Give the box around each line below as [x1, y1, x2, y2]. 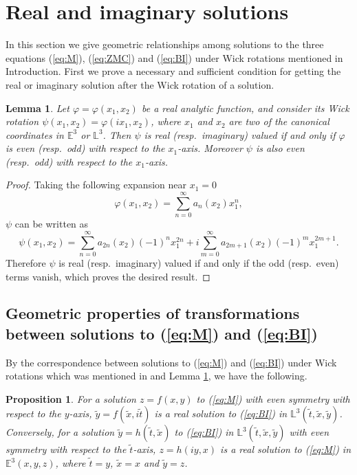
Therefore [6, 255, 46, 269]
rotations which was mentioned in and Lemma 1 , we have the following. [6, 368, 307, 383]
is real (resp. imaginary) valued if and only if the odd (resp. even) [58, 255, 339, 269]
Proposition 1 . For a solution [6, 391, 136, 406]
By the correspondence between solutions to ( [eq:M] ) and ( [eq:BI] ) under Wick [6, 355, 337, 369]
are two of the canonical [228, 114, 329, 129]
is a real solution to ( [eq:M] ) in [220, 442, 351, 456]
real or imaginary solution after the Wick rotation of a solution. [6, 77, 274, 91]
